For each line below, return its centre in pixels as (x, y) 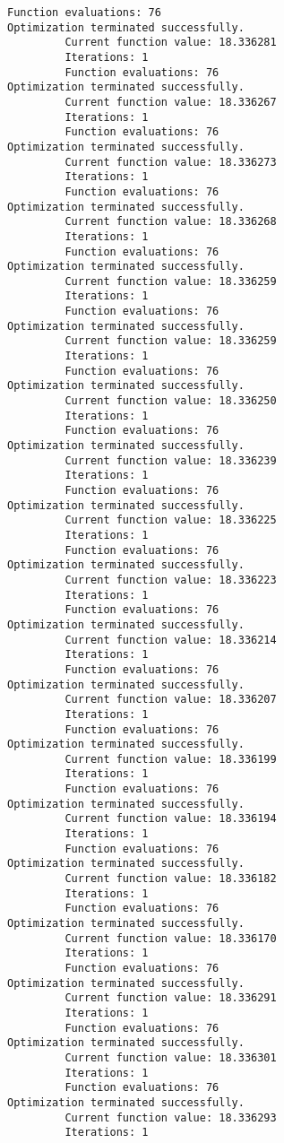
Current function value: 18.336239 (171, 460)
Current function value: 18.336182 (171, 879)
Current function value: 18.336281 (171, 43)
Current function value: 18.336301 (171, 1057)
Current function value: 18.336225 (171, 520)
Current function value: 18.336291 (171, 998)
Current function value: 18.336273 (171, 162)
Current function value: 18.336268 (171, 222)
